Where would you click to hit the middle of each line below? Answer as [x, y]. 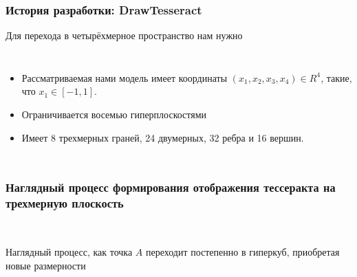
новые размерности [46, 265]
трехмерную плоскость [65, 203]
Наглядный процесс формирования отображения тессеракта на [171, 187]
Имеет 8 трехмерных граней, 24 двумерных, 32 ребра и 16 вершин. [163, 137]
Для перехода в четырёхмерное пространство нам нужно [124, 35]
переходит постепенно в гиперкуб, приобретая [243, 251]
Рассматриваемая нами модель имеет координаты [125, 77]
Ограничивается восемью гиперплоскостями [114, 114]
